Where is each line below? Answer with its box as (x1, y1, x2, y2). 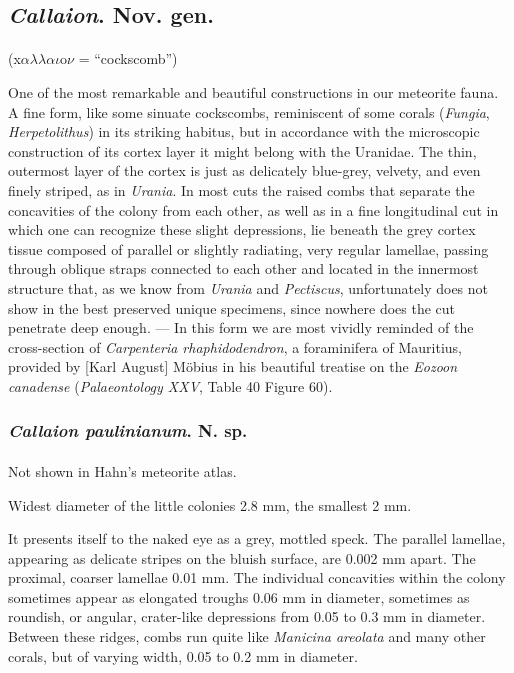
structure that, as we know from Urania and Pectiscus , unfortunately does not (8, 277, 489, 298)
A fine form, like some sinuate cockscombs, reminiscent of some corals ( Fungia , (8, 101, 490, 122)
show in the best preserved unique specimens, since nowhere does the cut (8, 297, 456, 318)
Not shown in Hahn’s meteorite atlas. (8, 460, 237, 481)
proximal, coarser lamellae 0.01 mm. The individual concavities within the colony (8, 567, 506, 588)
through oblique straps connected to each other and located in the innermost (8, 258, 479, 279)
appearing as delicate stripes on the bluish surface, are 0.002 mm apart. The (8, 547, 476, 568)
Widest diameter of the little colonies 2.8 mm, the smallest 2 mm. (8, 494, 412, 515)
